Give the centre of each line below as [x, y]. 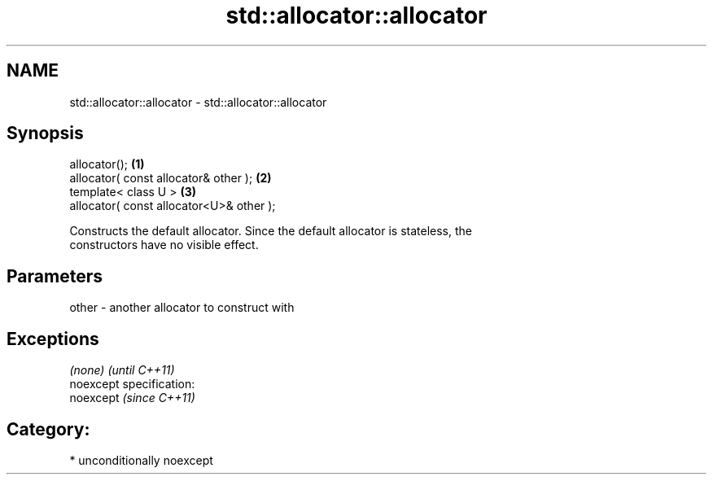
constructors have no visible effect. [164, 245]
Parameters [55, 276]
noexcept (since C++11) [132, 398]
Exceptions [53, 339]
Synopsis [45, 133]
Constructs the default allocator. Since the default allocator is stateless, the [271, 231]
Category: [48, 429]
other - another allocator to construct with [182, 308]
